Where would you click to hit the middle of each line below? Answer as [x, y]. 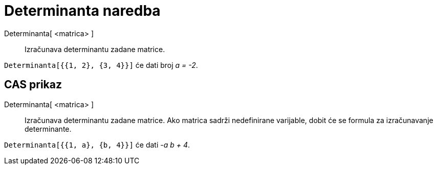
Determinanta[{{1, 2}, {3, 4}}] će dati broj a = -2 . [101, 65]
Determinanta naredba [82, 11]
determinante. [48, 129]
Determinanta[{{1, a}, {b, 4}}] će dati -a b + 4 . [97, 144]
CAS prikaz [33, 85]
